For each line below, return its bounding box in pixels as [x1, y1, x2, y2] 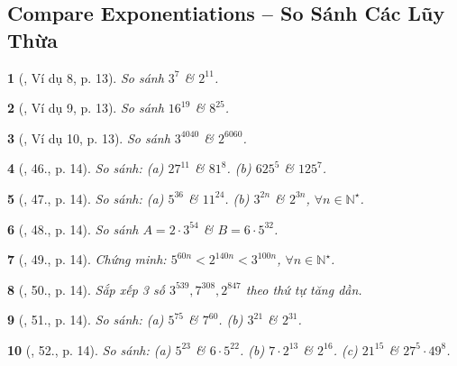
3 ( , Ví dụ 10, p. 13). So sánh [7, 128, 170, 147]
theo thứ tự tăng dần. [245, 279, 362, 298]
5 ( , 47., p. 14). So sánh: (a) [7, 188, 164, 207]
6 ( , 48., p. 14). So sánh [7, 219, 139, 238]
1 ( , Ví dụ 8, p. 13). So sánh [7, 68, 164, 87]
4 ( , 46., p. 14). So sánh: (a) [7, 159, 164, 178]
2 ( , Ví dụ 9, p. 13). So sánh [7, 98, 164, 117]
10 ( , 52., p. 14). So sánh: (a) [7, 340, 171, 359]
